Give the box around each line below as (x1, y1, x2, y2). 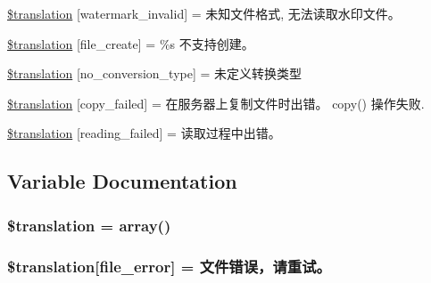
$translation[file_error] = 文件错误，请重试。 (7, 255, 331, 277)
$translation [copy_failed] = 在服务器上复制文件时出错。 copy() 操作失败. (7, 93, 425, 112)
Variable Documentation (7, 167, 237, 195)
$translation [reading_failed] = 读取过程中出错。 (7, 124, 281, 142)
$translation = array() (7, 214, 171, 236)
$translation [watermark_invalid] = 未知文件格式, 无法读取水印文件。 (7, 4, 401, 22)
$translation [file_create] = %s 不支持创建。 (7, 34, 254, 53)
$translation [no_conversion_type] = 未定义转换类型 (7, 64, 303, 83)
